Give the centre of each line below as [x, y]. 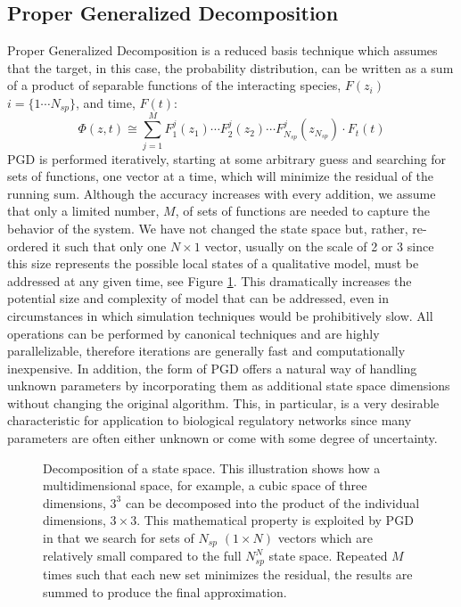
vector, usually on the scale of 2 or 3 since [319, 246]
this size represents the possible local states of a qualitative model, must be [213, 263]
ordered [28, 246]
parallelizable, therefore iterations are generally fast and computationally [206, 351]
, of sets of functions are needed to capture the [303, 211]
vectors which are [325, 538]
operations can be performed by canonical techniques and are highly [193, 333]
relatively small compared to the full [142, 556]
